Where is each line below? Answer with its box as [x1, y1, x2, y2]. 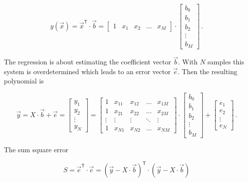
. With [178, 57, 198, 67]
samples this [208, 57, 244, 67]
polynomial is [4, 76, 44, 86]
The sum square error [4, 144, 69, 154]
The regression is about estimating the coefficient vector [4, 57, 171, 67]
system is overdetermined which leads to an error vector [4, 66, 171, 76]
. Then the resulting [177, 66, 238, 76]
